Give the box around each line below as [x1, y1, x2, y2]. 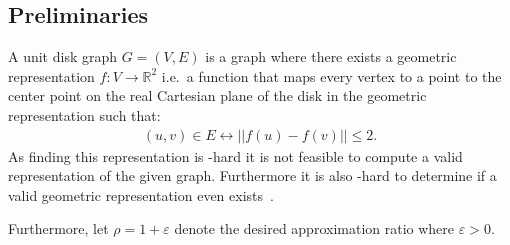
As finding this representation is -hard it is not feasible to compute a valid [8, 145, 463, 166]
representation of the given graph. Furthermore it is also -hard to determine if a [8, 165, 497, 186]
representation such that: [8, 104, 161, 125]
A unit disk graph [8, 46, 118, 67]
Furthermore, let [8, 218, 109, 239]
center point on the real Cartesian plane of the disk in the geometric [8, 85, 427, 106]
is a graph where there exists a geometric [205, 46, 457, 67]
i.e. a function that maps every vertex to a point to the [161, 65, 502, 86]
